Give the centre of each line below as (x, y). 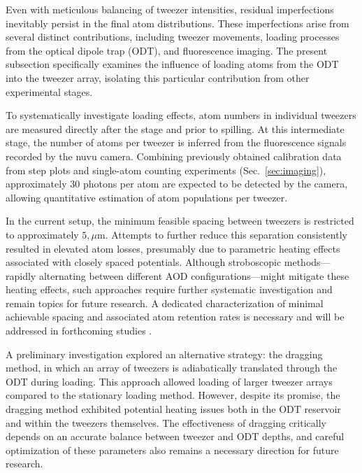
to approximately (42, 234)
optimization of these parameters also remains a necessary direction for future (172, 450)
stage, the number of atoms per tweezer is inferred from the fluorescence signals (176, 142)
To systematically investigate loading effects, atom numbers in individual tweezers (181, 115)
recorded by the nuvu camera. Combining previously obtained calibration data (174, 156)
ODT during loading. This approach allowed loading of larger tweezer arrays (169, 381)
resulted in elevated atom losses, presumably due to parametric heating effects (173, 248)
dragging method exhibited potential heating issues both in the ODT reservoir (173, 409)
